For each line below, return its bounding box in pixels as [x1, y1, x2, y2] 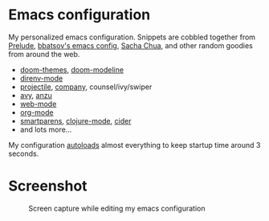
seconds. [8, 149, 39, 158]
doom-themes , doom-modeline [19, 64, 124, 74]
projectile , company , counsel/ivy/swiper [19, 82, 153, 92]
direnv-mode [19, 73, 63, 83]
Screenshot [8, 177, 88, 195]
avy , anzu [19, 90, 52, 100]
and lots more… [19, 125, 72, 134]
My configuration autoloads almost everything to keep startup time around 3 [8, 140, 261, 149]
